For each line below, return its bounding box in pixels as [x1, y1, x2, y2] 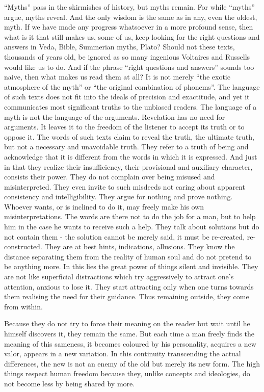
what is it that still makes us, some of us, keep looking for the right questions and [4, 31, 260, 42]
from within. [4, 301, 43, 311]
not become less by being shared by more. [4, 378, 135, 388]
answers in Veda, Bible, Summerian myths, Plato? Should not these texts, [4, 41, 235, 52]
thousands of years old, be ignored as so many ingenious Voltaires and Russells [4, 51, 250, 62]
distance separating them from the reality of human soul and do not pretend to [4, 251, 252, 262]
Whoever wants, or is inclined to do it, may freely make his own [4, 201, 204, 212]
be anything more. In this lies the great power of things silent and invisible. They [4, 261, 258, 272]
